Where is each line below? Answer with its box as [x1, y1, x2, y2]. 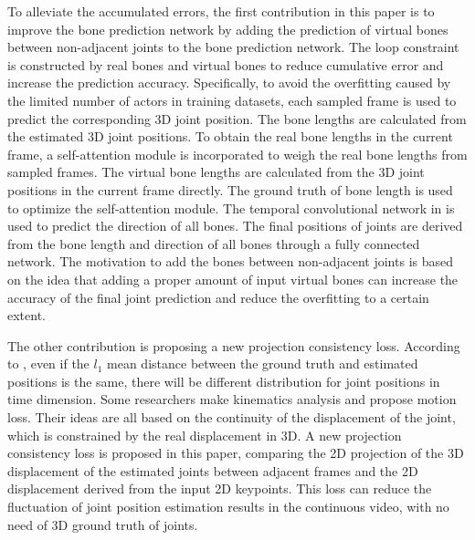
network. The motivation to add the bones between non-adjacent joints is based [7, 252, 453, 271]
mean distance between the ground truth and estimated [107, 354, 418, 373]
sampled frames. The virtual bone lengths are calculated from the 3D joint [7, 162, 425, 182]
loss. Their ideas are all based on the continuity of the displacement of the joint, [7, 408, 456, 427]
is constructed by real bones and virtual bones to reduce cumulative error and [7, 55, 444, 74]
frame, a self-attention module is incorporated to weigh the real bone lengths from [7, 144, 468, 163]
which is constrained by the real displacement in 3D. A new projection [7, 425, 402, 444]
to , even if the [7, 354, 90, 373]
